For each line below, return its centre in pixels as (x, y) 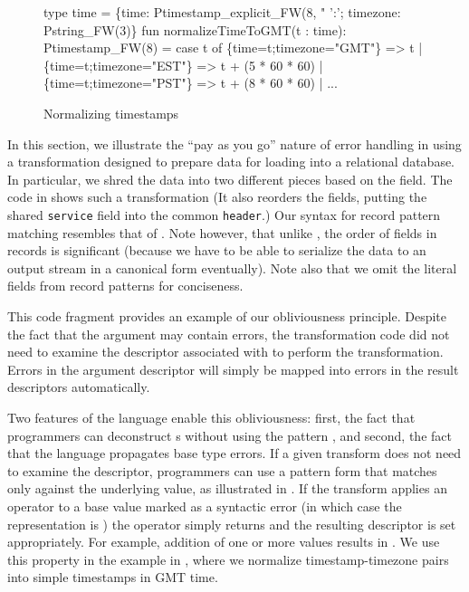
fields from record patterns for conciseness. (125, 286)
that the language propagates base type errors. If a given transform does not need (234, 453)
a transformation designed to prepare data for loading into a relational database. (231, 162)
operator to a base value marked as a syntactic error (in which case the (205, 506)
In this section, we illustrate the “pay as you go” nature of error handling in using (234, 143)
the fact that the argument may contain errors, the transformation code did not (229, 334)
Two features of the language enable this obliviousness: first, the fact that (211, 417)
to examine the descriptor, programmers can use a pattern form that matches (222, 470)
